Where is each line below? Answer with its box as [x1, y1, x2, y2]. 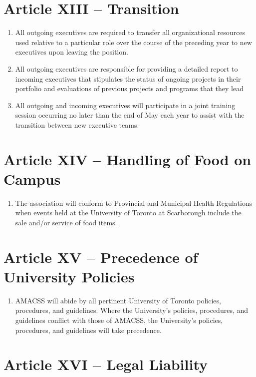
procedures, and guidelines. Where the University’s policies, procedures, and [15, 305, 249, 315]
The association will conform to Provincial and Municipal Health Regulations [15, 197, 253, 208]
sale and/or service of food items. [15, 217, 117, 227]
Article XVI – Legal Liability [3, 354, 208, 374]
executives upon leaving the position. [15, 47, 128, 57]
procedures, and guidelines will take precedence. [15, 324, 162, 335]
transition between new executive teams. [15, 119, 139, 130]
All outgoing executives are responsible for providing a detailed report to [15, 63, 238, 74]
